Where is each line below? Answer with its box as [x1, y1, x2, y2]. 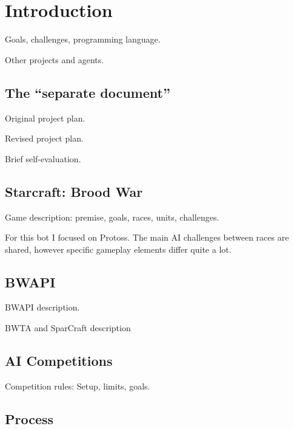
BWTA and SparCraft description [5, 321, 131, 334]
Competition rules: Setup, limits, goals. [5, 379, 150, 392]
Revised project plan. [5, 132, 84, 145]
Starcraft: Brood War [5, 182, 143, 201]
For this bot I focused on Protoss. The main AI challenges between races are [5, 231, 289, 244]
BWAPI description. [5, 301, 80, 314]
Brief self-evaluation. [5, 152, 81, 165]
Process [5, 409, 54, 428]
